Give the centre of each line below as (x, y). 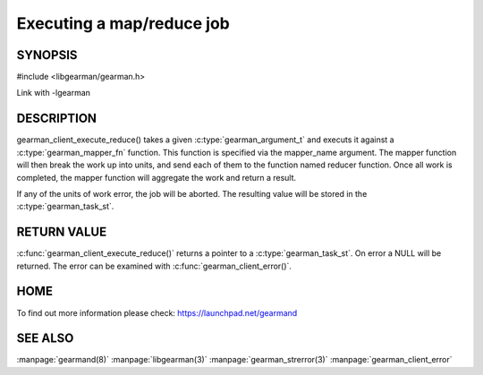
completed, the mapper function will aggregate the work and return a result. (157, 177)
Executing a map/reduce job (123, 23)
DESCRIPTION (57, 119)
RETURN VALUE (62, 232)
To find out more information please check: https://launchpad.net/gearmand (157, 312)
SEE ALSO (45, 339)
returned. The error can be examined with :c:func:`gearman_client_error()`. (154, 266)
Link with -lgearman (54, 93)
